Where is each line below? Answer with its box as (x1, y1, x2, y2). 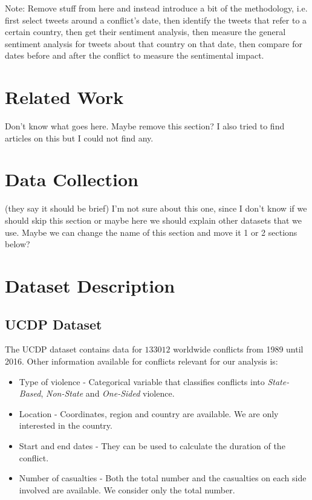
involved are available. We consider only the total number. (19, 483, 235, 496)
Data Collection (5, 167, 138, 192)
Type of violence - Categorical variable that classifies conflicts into (19, 375, 265, 388)
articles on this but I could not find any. (5, 131, 154, 144)
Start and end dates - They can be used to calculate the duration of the (19, 439, 285, 452)
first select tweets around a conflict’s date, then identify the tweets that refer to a (5, 13, 307, 26)
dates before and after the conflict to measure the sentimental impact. (5, 49, 264, 62)
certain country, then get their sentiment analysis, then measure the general (5, 25, 286, 38)
